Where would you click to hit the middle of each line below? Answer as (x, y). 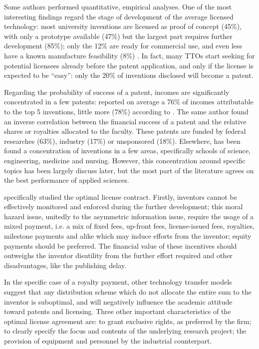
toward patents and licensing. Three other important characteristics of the (118, 311)
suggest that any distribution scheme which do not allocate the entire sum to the (128, 292)
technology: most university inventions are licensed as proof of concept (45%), (123, 26)
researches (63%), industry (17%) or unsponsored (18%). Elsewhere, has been (122, 141)
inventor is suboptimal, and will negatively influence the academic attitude (118, 301)
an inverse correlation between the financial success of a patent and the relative (125, 121)
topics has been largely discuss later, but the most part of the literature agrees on (129, 170)
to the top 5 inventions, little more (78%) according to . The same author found (126, 111)
